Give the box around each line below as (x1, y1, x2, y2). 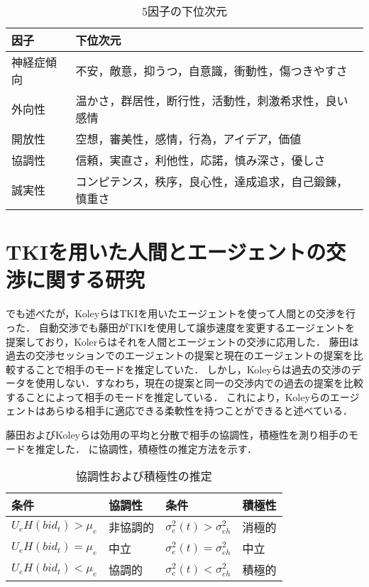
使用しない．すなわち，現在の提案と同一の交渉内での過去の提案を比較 (35, 375, 363, 390)
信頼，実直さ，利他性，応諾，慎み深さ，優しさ (75, 152, 326, 168)
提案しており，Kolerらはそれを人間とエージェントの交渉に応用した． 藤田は (6, 334, 359, 349)
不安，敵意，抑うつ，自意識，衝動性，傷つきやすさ (75, 62, 348, 79)
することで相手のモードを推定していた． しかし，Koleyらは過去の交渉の (15, 361, 351, 376)
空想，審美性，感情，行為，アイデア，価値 (75, 131, 302, 147)
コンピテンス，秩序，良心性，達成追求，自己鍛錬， (75, 173, 348, 190)
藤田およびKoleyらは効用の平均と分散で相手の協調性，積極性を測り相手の (6, 427, 348, 442)
